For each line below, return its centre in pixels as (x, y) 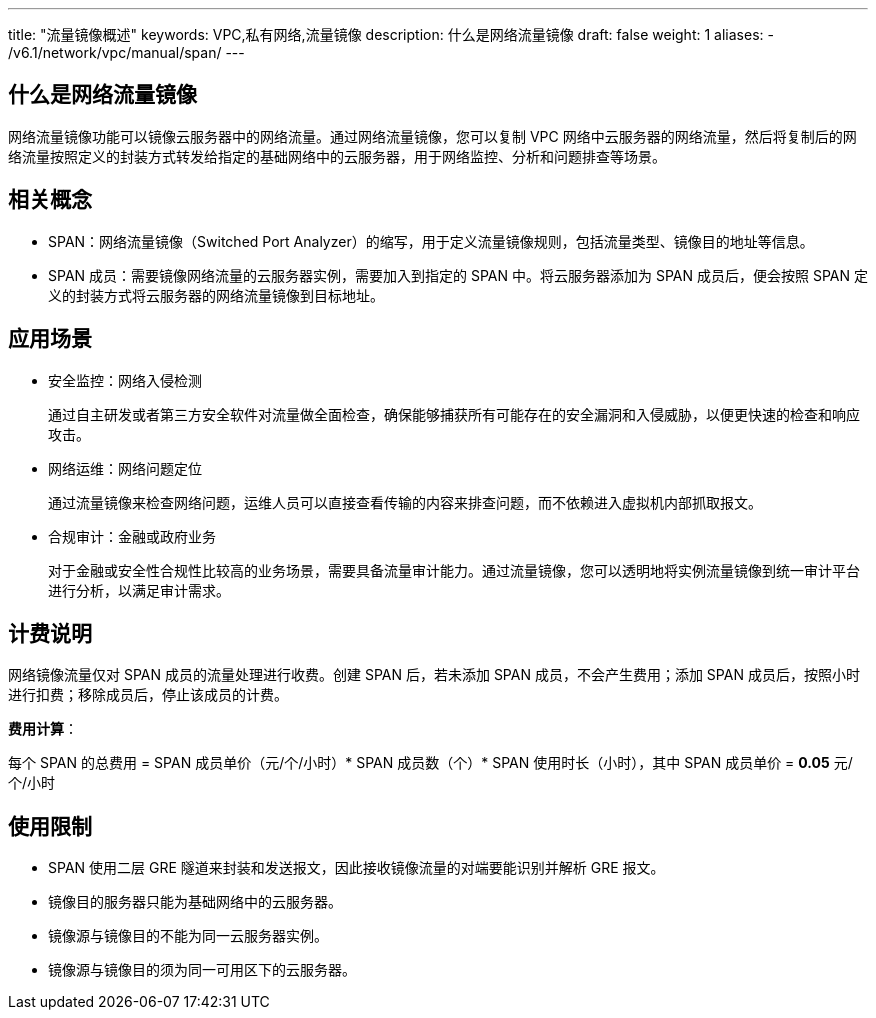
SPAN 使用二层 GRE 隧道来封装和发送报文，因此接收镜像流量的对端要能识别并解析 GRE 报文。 (356, 868)
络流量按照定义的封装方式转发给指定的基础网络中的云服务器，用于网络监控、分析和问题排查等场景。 (337, 156)
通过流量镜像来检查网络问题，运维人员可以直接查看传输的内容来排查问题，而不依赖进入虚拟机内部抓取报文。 (405, 502)
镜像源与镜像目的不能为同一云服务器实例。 (188, 936)
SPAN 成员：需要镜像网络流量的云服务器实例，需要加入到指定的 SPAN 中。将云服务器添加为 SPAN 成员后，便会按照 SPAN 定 (458, 275)
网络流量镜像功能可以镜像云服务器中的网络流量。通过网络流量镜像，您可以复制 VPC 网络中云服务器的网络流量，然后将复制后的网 (432, 136)
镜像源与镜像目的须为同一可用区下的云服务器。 (202, 970)
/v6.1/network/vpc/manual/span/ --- (126, 52)
